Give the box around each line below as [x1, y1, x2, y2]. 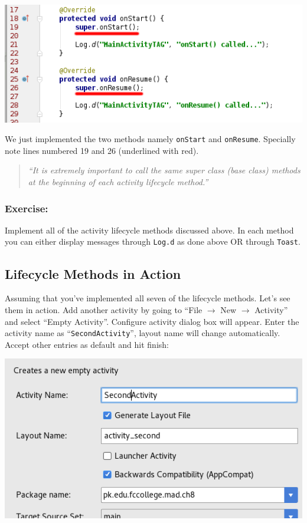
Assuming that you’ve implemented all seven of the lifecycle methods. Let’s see [5, 292, 290, 304]
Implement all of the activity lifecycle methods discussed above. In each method [5, 223, 294, 236]
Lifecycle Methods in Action [5, 264, 181, 282]
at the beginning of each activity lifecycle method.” [28, 176, 208, 188]
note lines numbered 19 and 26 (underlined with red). [5, 144, 199, 156]
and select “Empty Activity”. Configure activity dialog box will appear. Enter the [5, 315, 299, 327]
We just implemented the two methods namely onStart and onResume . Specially [5, 133, 296, 145]
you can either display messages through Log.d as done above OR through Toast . [5, 235, 301, 248]
